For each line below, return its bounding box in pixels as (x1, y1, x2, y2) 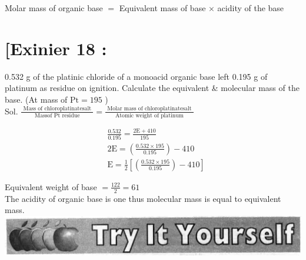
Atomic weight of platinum (115, 112, 184, 119)
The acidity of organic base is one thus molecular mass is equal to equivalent (5, 192, 281, 204)
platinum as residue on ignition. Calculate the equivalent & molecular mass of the (5, 82, 300, 94)
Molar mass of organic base (5, 2, 103, 13)
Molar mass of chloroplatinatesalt (107, 106, 192, 112)
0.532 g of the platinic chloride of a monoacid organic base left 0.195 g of (5, 70, 268, 82)
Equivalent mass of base (119, 2, 206, 13)
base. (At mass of (5, 93, 68, 105)
